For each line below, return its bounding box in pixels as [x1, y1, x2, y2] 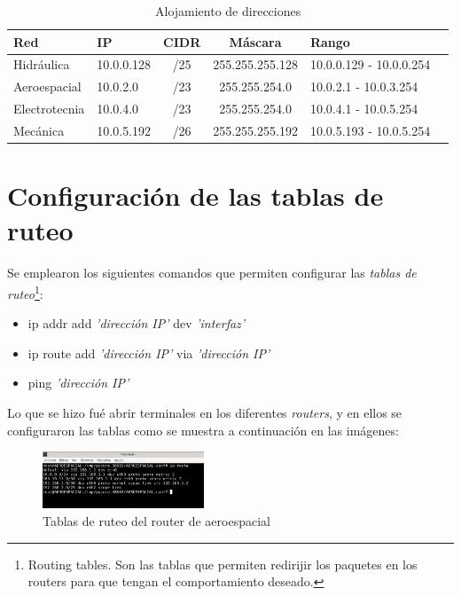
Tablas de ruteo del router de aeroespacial [43, 512, 270, 530]
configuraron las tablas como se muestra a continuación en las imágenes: [7, 420, 399, 439]
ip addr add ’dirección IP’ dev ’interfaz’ [27, 314, 246, 333]
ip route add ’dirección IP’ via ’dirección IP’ [27, 343, 270, 362]
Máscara [229, 32, 282, 51]
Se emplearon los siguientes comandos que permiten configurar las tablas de [7, 263, 417, 282]
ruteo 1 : [7, 281, 43, 302]
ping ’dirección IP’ [27, 373, 129, 392]
